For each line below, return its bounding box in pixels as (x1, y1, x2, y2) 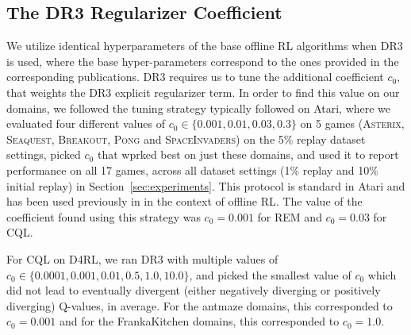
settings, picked (6, 146, 81, 163)
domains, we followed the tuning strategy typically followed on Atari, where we (6, 99, 391, 116)
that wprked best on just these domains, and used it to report (97, 146, 399, 163)
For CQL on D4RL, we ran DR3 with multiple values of (6, 250, 278, 267)
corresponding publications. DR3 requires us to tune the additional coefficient (6, 68, 384, 85)
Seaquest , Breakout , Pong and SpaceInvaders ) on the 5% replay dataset (6, 130, 366, 147)
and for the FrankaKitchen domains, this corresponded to (59, 313, 340, 329)
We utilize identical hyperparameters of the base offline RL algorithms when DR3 (6, 37, 403, 54)
